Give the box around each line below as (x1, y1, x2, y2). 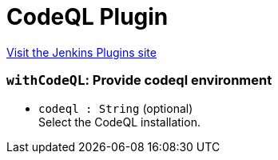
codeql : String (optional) (38, 101, 193, 115)
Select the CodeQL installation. (38, 114, 201, 129)
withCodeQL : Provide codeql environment (6, 72, 272, 89)
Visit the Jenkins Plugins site (6, 45, 157, 59)
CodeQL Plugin (6, 3, 169, 30)
